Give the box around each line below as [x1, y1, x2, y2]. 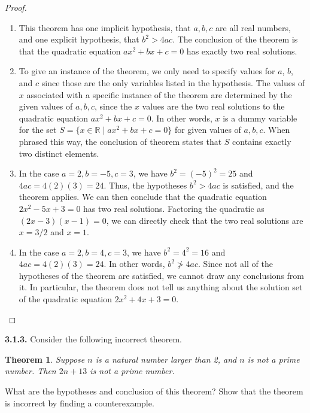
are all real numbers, [215, 21, 291, 34]
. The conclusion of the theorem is [172, 33, 298, 45]
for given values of [174, 123, 241, 136]
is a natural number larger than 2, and [95, 353, 237, 365]
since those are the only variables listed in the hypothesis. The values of [41, 76, 305, 89]
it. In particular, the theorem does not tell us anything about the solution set [19, 281, 303, 293]
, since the [94, 100, 132, 113]
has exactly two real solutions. [186, 44, 297, 57]
